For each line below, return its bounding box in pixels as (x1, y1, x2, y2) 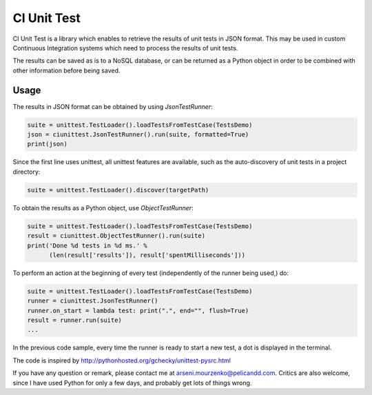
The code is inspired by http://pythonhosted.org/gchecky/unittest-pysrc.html (12, 356, 231, 365)
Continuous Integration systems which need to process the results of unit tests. (12, 43, 238, 52)
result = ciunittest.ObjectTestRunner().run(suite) (27, 232, 206, 240)
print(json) (27, 140, 68, 148)
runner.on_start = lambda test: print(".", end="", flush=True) (27, 307, 249, 314)
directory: (12, 168, 41, 176)
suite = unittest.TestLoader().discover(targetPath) (27, 186, 209, 194)
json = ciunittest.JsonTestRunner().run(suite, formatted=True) (27, 131, 249, 138)
